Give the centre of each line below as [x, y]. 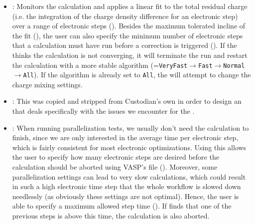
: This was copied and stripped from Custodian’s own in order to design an [127, 101]
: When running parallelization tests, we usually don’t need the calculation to [130, 127]
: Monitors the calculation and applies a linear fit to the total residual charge [130, 6]
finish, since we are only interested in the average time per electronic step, [125, 137]
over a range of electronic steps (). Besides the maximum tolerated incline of [129, 26]
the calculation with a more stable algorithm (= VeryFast [100, 65]
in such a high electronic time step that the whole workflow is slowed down [127, 186]
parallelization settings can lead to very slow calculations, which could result [129, 176]
